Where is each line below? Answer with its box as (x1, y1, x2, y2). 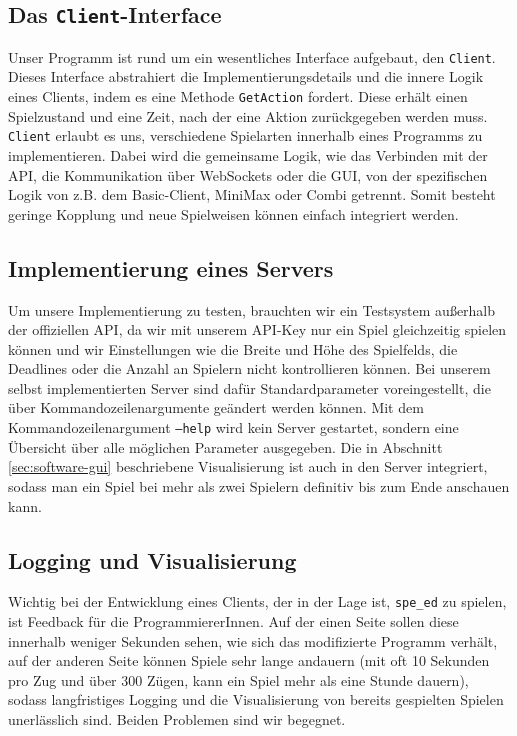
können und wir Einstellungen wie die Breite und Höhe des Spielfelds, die (8, 338, 458, 359)
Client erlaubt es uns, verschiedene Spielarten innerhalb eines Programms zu (8, 125, 483, 146)
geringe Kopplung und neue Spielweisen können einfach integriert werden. (8, 203, 459, 224)
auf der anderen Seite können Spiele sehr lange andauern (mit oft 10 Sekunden (8, 650, 490, 671)
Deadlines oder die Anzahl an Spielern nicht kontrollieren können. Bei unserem (8, 358, 491, 379)
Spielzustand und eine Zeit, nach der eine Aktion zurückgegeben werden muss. (8, 105, 488, 126)
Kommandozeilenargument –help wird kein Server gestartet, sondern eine (8, 417, 459, 438)
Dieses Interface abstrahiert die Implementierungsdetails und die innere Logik (8, 66, 484, 87)
